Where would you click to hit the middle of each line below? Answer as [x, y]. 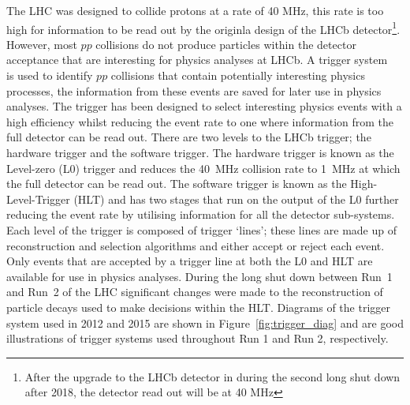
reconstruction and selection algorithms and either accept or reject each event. [196, 245]
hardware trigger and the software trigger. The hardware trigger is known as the [200, 152]
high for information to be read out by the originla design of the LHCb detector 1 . [203, 28]
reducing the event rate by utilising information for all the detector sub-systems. [201, 214]
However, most [42, 44]
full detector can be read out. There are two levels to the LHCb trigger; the [189, 137]
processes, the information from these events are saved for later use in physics [194, 90]
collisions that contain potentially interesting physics [238, 75]
